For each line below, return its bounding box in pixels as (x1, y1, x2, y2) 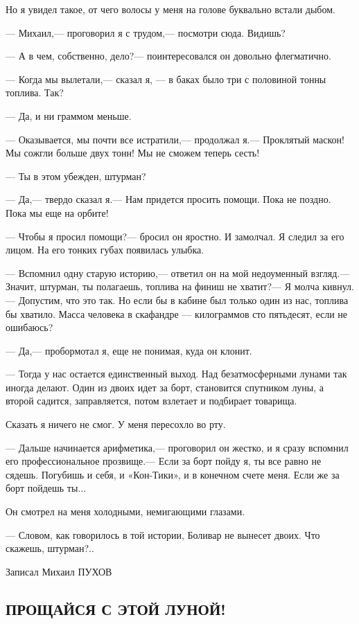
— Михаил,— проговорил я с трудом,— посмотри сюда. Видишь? (6, 25, 286, 39)
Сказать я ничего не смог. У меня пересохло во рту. (6, 417, 226, 431)
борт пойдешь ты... (6, 481, 87, 495)
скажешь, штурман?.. (6, 541, 94, 555)
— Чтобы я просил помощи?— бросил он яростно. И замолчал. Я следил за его (6, 229, 344, 243)
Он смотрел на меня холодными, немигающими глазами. (6, 504, 245, 519)
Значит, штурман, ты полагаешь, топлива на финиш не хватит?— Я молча (6, 279, 319, 294)
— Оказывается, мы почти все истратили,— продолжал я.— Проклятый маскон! (6, 132, 344, 146)
